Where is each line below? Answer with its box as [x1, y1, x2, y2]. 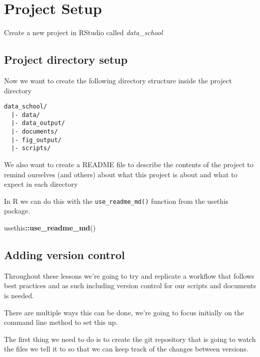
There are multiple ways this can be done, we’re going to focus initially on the [4, 307, 244, 317]
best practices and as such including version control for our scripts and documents [4, 280, 256, 291]
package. [4, 205, 31, 216]
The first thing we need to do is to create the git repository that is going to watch [4, 333, 256, 344]
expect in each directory [4, 179, 78, 189]
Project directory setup [4, 52, 128, 67]
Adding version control [4, 247, 125, 263]
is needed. [4, 290, 34, 301]
